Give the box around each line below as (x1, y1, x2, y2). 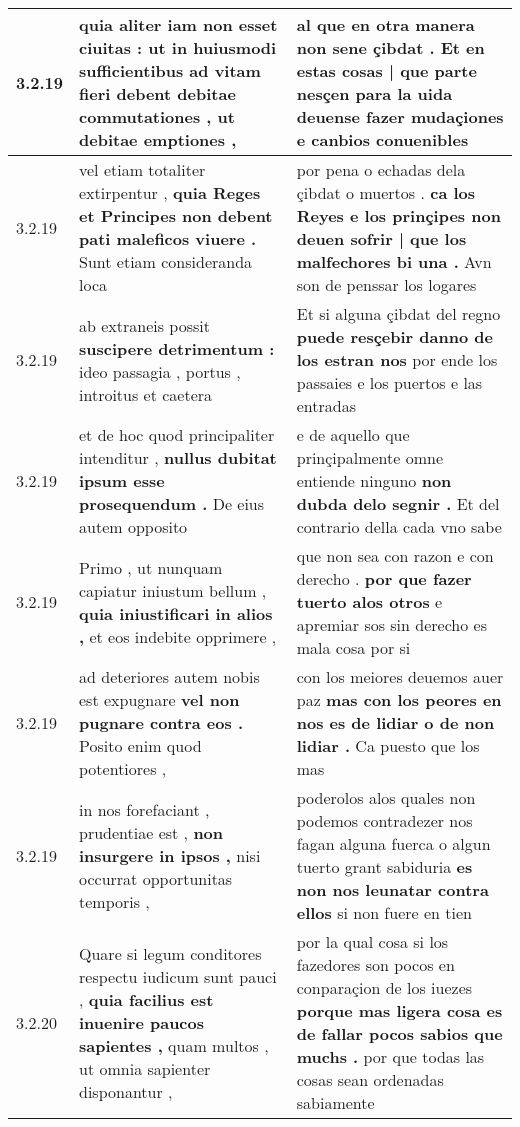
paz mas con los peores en (296, 688, 502, 711)
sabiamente (296, 1091, 375, 1114)
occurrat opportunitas (79, 866, 233, 890)
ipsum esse (79, 469, 165, 492)
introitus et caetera (79, 382, 213, 406)
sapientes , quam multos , (79, 1033, 269, 1057)
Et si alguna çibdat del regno (296, 302, 501, 325)
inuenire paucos (79, 1010, 204, 1034)
